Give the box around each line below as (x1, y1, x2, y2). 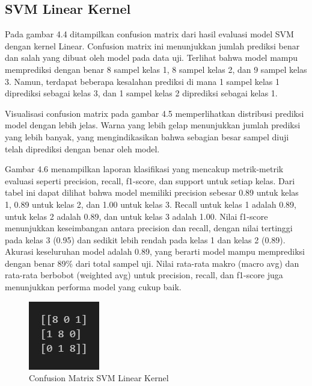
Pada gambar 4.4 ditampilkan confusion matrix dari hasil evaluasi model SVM (5, 28, 294, 40)
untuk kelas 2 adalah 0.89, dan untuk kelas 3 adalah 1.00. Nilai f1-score (5, 210, 268, 222)
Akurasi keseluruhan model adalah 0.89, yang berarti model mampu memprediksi (5, 245, 305, 258)
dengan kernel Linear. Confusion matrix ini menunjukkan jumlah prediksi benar (5, 39, 300, 52)
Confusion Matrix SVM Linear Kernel (29, 372, 169, 384)
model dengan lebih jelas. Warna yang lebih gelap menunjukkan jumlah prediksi (5, 119, 301, 131)
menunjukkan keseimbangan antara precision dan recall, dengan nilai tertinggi (5, 222, 293, 234)
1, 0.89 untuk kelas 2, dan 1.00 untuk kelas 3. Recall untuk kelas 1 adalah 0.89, (5, 198, 296, 210)
